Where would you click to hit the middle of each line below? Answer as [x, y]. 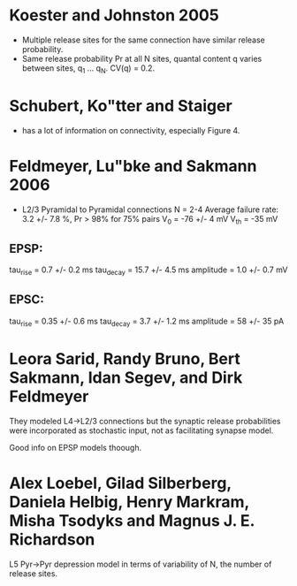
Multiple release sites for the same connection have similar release [143, 40]
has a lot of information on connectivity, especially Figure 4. [131, 130]
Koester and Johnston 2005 [114, 15]
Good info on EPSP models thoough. [76, 447]
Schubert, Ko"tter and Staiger [121, 106]
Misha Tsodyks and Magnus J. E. [132, 520]
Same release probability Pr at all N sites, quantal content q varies [142, 58]
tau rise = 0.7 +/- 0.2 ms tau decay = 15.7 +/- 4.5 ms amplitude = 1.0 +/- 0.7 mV [148, 271]
